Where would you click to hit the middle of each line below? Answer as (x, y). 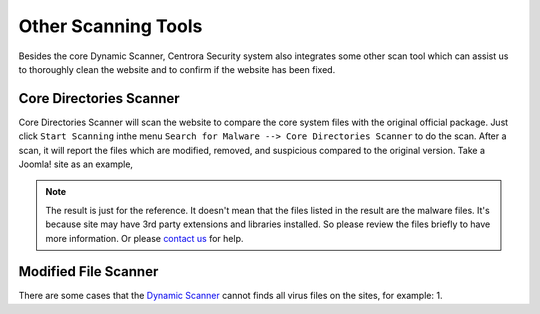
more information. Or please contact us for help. (144, 238)
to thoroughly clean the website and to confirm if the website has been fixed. (177, 69)
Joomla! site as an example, (76, 164)
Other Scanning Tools (110, 26)
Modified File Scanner (88, 271)
